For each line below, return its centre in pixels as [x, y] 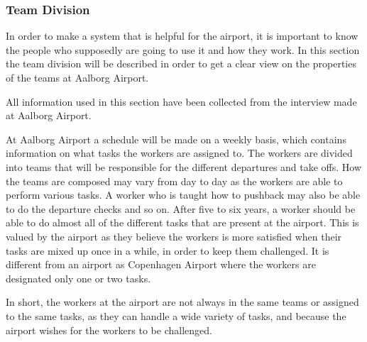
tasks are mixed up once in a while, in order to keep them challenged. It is [168, 250]
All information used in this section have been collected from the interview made [181, 101]
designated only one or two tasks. [78, 278]
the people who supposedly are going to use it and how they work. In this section [183, 49]
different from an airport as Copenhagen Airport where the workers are [161, 264]
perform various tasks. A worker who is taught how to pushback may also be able [183, 195]
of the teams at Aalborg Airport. [77, 77]
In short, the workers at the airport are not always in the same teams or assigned [182, 302]
